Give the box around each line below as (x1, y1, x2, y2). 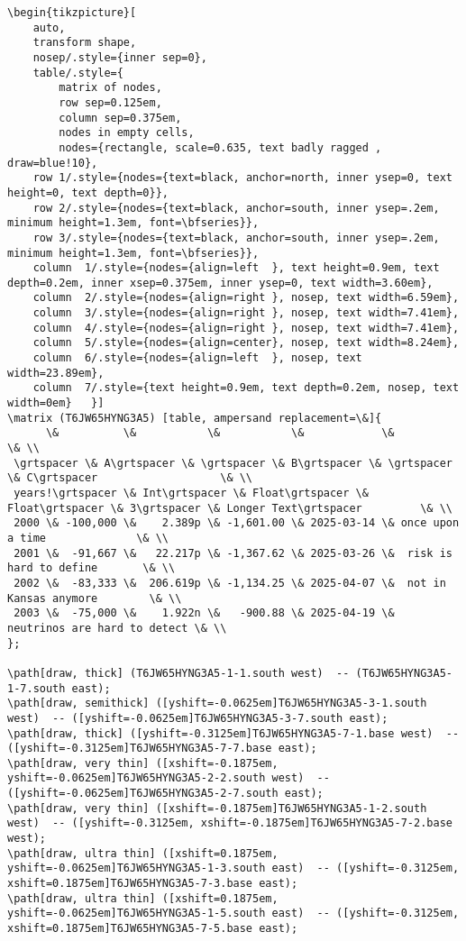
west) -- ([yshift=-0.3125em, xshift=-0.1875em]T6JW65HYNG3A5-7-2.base (7, 817, 452, 830)
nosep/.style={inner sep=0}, (32, 50, 207, 64)
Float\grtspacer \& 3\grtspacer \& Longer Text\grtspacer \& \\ (7, 501, 452, 515)
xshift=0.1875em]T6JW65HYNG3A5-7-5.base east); (7, 922, 298, 936)
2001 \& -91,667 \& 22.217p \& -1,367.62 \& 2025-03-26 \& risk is (14, 546, 452, 560)
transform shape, (32, 36, 137, 50)
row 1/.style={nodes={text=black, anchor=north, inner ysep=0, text (32, 171, 452, 185)
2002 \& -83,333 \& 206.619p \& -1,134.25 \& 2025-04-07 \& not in (14, 576, 446, 589)
